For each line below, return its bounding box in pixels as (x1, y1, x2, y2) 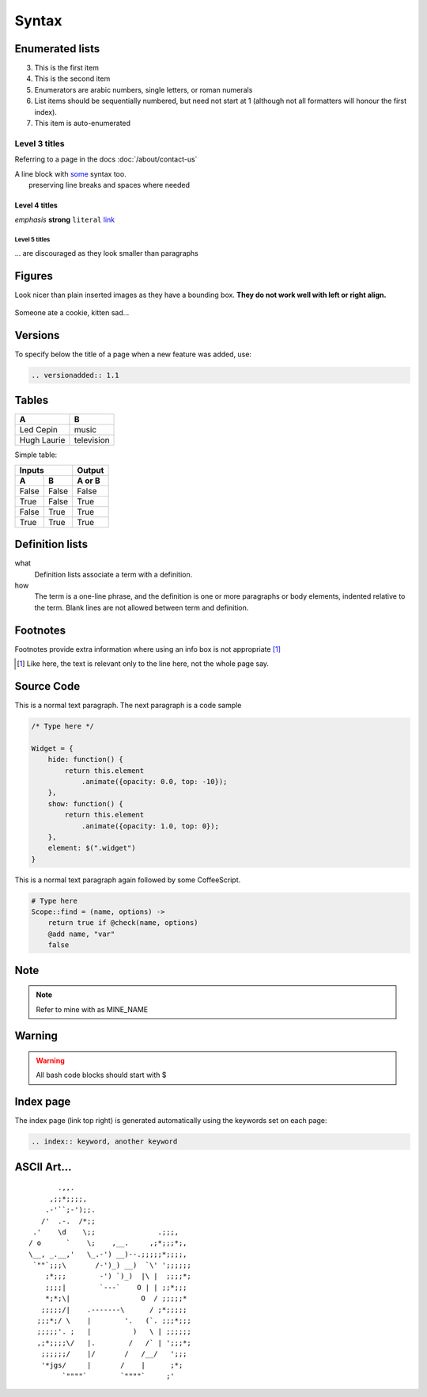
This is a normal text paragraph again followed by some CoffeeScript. (14, 875, 241, 885)
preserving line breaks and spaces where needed (28, 180, 190, 189)
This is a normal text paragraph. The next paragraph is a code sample (14, 701, 242, 710)
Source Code (14, 679, 81, 693)
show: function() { (47, 799, 124, 808)
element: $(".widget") (47, 843, 136, 853)
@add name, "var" (47, 929, 115, 938)
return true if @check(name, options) (47, 919, 198, 927)
